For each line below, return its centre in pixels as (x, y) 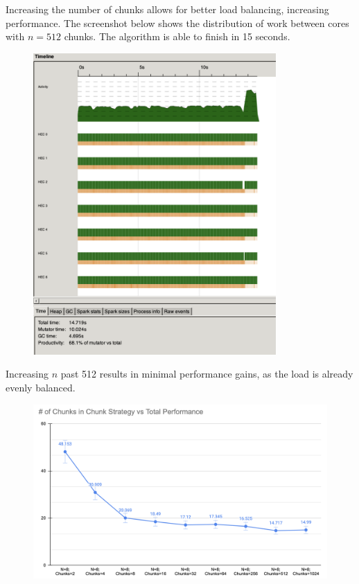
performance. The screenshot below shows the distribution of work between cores (177, 23)
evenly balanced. (41, 387)
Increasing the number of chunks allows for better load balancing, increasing (167, 9)
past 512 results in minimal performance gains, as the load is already (207, 374)
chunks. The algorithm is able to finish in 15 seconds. (177, 36)
